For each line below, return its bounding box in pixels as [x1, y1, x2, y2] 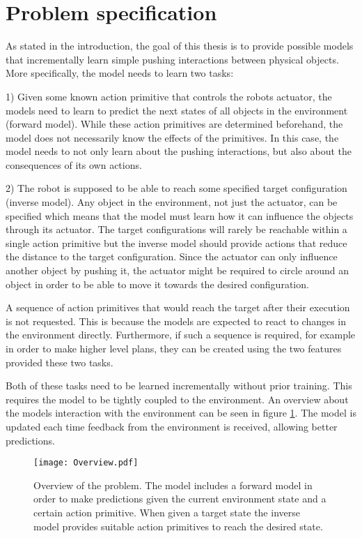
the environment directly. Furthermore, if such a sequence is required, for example [6, 327, 356, 342]
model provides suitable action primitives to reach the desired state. [33, 518, 323, 533]
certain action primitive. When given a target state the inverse [33, 505, 300, 519]
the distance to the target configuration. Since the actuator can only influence [6, 249, 338, 264]
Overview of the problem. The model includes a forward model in [33, 477, 313, 492]
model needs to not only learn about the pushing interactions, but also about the [6, 144, 352, 158]
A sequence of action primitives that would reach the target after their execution [6, 300, 350, 315]
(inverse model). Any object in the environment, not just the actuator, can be [6, 195, 338, 209]
